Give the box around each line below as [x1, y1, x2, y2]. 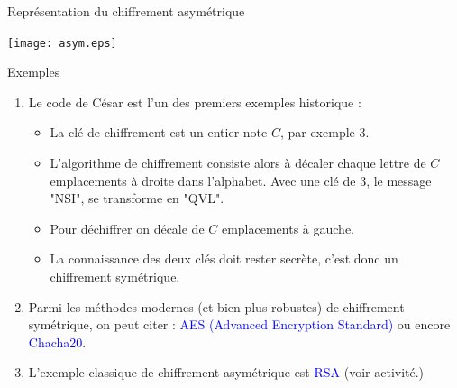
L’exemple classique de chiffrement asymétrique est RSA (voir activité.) [28, 363, 425, 382]
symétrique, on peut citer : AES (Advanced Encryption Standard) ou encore [28, 315, 451, 334]
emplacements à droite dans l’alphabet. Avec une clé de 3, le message [50, 171, 432, 189]
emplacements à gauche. [221, 218, 355, 237]
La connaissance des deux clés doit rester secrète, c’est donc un [50, 249, 398, 268]
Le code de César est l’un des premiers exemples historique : [28, 92, 361, 111]
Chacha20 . [28, 332, 87, 351]
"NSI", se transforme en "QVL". [50, 189, 224, 208]
